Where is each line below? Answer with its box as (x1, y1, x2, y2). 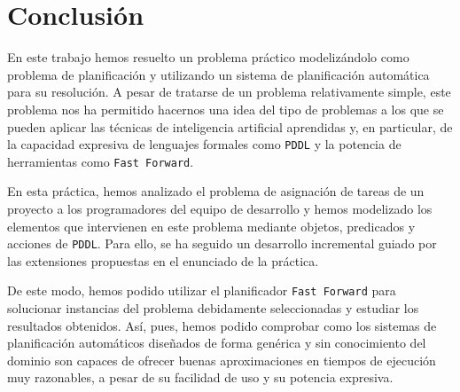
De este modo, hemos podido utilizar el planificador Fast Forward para (7, 281, 396, 300)
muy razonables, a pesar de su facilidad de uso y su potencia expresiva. (7, 368, 394, 387)
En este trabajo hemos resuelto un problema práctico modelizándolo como (7, 48, 409, 67)
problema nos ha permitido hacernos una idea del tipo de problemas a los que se (7, 99, 444, 118)
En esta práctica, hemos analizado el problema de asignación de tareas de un (7, 182, 425, 200)
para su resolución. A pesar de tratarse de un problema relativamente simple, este (7, 82, 451, 101)
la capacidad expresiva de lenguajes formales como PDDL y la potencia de (7, 135, 402, 153)
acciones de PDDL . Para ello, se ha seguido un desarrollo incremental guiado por (7, 234, 437, 253)
